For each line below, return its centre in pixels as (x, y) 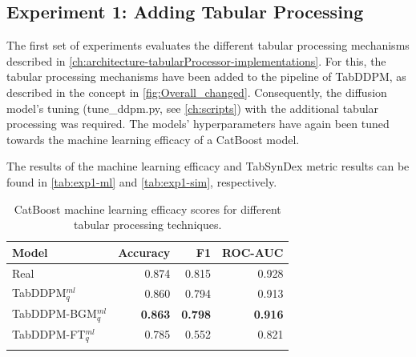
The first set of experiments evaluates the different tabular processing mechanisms (208, 45)
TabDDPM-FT (49, 333)
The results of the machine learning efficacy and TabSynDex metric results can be (208, 166)
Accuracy (144, 252)
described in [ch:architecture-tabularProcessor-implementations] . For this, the (196, 60)
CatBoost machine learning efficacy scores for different (147, 209)
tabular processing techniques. (148, 225)
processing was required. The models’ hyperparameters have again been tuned (198, 124)
